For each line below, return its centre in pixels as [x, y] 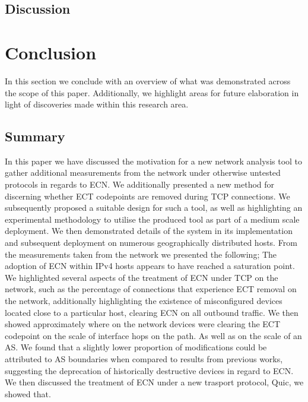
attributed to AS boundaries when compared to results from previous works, [144, 358]
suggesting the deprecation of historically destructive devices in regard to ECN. [149, 370]
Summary [35, 136]
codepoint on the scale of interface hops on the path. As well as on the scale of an [153, 335]
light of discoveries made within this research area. [97, 104]
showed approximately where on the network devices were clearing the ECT [143, 324]
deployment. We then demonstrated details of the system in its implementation [149, 231]
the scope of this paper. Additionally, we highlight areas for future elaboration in [152, 92]
